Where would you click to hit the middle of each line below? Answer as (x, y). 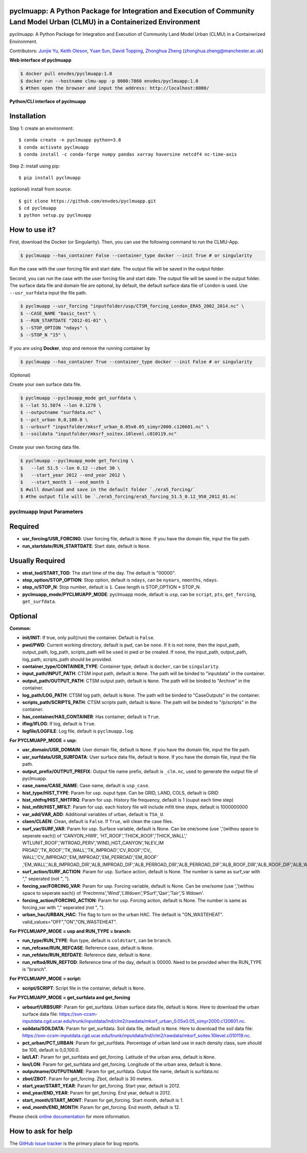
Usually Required (37, 561)
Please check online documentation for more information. (70, 1117)
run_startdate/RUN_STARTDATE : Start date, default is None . (86, 546)
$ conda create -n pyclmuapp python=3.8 (70, 140)
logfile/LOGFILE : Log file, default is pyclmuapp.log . (78, 731)
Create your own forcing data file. (45, 447)
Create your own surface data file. (46, 385)
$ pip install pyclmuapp (50, 177)
